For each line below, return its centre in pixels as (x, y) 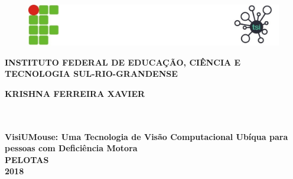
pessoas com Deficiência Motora (71, 148)
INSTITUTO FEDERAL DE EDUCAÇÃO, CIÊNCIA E (123, 62)
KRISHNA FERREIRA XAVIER (75, 93)
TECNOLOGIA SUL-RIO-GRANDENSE (91, 74)
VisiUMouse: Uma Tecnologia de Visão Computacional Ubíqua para (146, 136)
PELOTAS (27, 159)
